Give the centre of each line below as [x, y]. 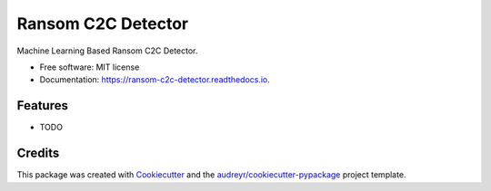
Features [42, 105]
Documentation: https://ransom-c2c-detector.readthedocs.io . [155, 80]
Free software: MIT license [90, 67]
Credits [38, 153]
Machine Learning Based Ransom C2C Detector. [107, 51]
